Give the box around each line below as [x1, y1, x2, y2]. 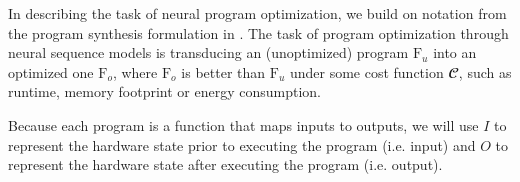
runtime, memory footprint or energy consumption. [8, 81, 321, 102]
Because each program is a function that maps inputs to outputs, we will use [8, 114, 479, 135]
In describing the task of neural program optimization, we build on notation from [8, 3, 507, 23]
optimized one [8, 61, 94, 82]
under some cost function [289, 61, 444, 82]
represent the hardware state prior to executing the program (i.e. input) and [8, 134, 476, 155]
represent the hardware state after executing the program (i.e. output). [8, 154, 443, 175]
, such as [458, 61, 512, 82]
